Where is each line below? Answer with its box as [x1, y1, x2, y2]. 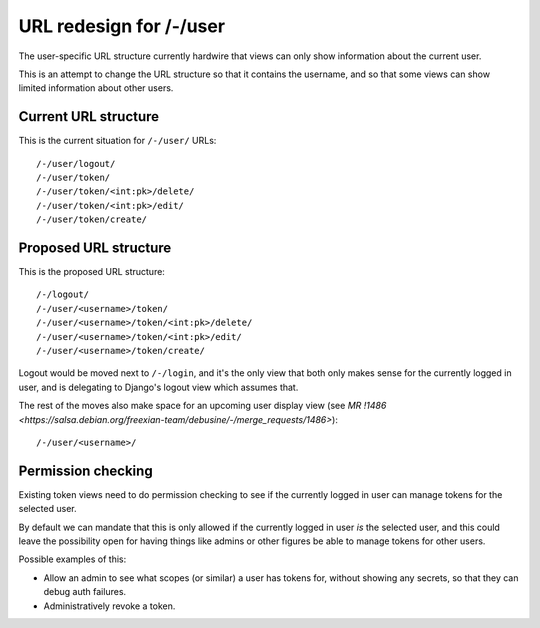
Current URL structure [18, 108, 160, 125]
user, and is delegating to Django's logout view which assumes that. [18, 381, 299, 393]
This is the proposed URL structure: [18, 266, 165, 278]
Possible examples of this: [18, 553, 127, 565]
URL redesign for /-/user [18, 15, 225, 37]
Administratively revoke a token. [43, 600, 176, 612]
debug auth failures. [43, 586, 127, 598]
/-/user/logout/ [36, 158, 116, 169]
